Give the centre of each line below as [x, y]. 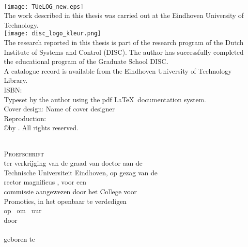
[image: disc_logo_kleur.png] [53, 34]
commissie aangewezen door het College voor [70, 191]
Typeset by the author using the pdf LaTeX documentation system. [105, 99]
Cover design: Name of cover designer [59, 109]
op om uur [23, 210]
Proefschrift [24, 153]
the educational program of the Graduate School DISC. [86, 61]
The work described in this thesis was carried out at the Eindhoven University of [124, 15]
